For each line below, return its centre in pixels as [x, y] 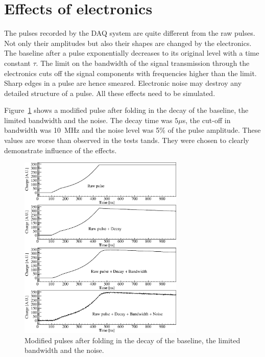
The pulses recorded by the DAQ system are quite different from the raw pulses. [130, 33]
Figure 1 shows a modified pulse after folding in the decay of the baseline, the [126, 110]
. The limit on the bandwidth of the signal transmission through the [143, 63]
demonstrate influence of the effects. [61, 150]
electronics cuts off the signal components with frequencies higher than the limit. [130, 73]
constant [17, 63]
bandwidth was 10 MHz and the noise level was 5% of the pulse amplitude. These [132, 130]
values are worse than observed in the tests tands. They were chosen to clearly [127, 140]
